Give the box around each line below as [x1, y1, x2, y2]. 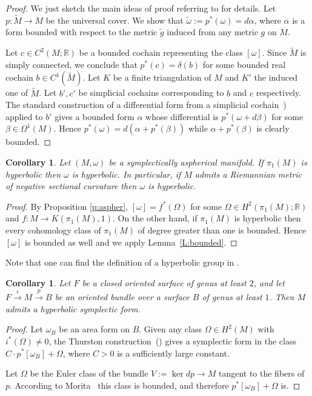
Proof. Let [5, 323, 43, 335]
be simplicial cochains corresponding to [78, 86, 224, 99]
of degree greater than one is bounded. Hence [138, 223, 307, 236]
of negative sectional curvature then [5, 180, 137, 192]
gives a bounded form [55, 110, 134, 122]
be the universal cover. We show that [45, 13, 184, 26]
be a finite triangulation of [113, 71, 211, 84]
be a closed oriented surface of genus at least [82, 276, 247, 289]
